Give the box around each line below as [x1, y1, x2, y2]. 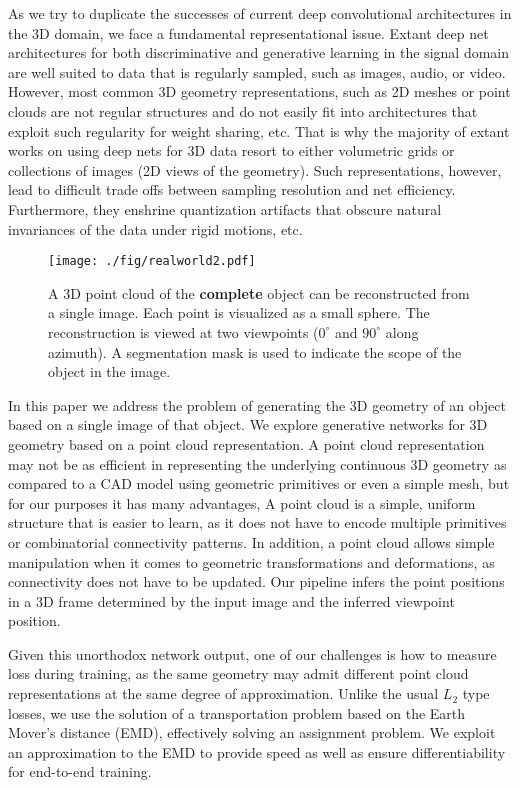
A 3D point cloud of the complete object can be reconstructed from [48, 282, 470, 303]
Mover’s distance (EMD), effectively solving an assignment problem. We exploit [8, 722, 496, 743]
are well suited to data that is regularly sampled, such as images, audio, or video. [8, 61, 506, 82]
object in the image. [48, 361, 171, 382]
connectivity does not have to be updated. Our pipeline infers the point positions [8, 571, 505, 592]
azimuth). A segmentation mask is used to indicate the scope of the [48, 341, 462, 362]
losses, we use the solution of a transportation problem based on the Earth [8, 702, 466, 723]
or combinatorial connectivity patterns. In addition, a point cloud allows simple [8, 531, 495, 552]
